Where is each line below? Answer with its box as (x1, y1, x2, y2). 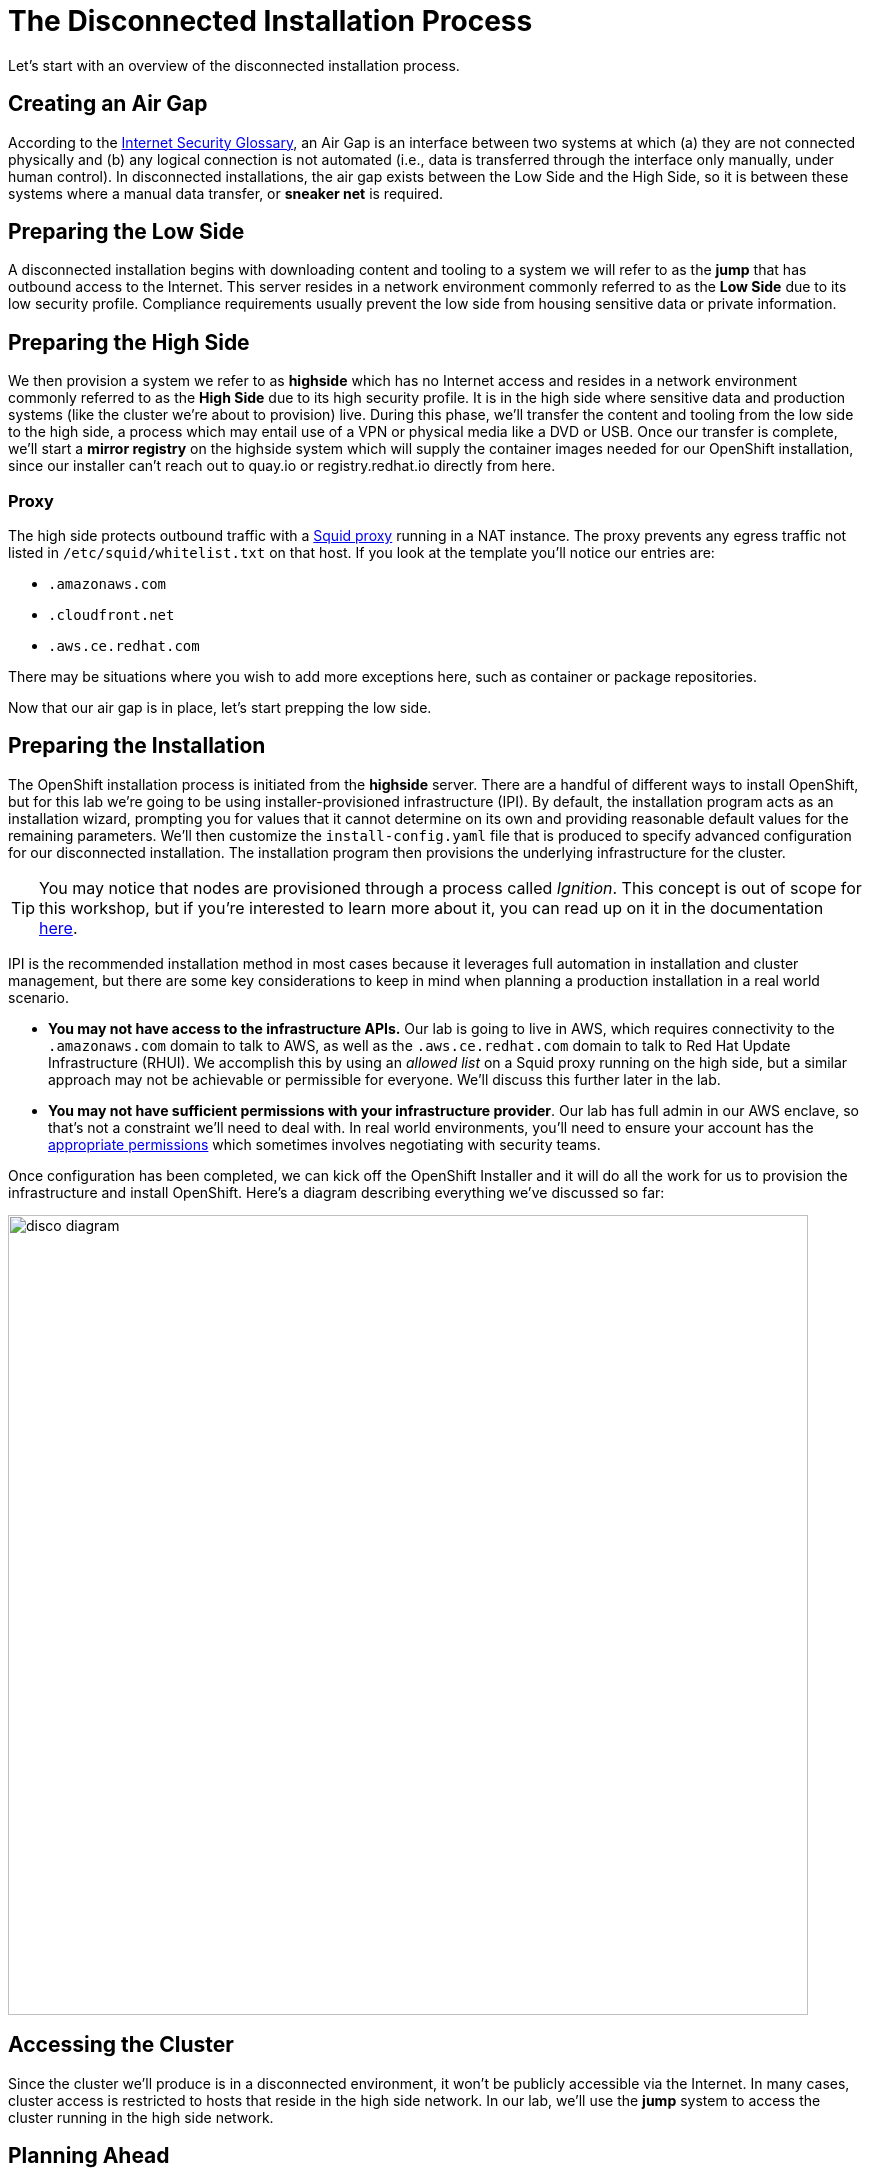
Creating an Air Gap (8, 91, 208, 117)
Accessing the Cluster (8, 2032, 234, 2058)
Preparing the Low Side (8, 219, 245, 245)
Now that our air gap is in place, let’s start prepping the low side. (8, 699, 432, 717)
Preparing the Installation (8, 733, 266, 759)
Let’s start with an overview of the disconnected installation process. (8, 56, 460, 74)
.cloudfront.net (48, 607, 175, 624)
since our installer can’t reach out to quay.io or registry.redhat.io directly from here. (8, 457, 556, 475)
